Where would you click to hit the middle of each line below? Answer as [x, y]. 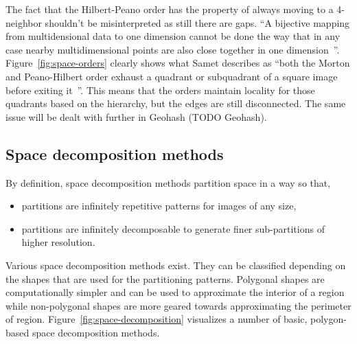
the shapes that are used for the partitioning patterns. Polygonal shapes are [165, 278]
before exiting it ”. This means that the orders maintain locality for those [160, 90]
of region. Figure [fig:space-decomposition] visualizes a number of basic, [157, 319]
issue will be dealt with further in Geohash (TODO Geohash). [136, 116]
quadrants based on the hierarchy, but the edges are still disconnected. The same [176, 103]
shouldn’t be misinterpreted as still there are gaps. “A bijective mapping [197, 22]
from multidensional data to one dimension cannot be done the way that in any [173, 36]
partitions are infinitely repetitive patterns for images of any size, [159, 206]
